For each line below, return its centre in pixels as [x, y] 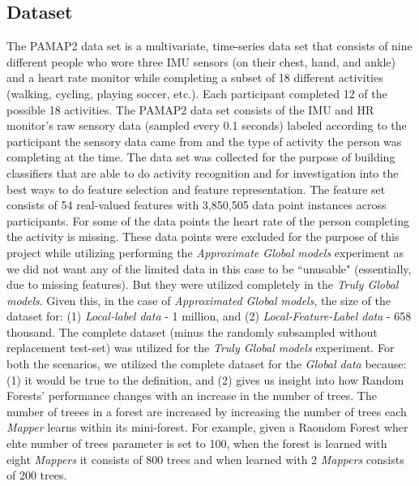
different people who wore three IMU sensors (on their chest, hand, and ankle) [201, 61]
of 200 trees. [37, 475]
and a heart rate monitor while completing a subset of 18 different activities [195, 77]
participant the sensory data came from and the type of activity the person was [204, 141]
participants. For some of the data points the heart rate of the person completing [208, 220]
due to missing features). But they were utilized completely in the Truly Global [203, 284]
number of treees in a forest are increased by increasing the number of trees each [207, 411]
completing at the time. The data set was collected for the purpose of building [201, 157]
